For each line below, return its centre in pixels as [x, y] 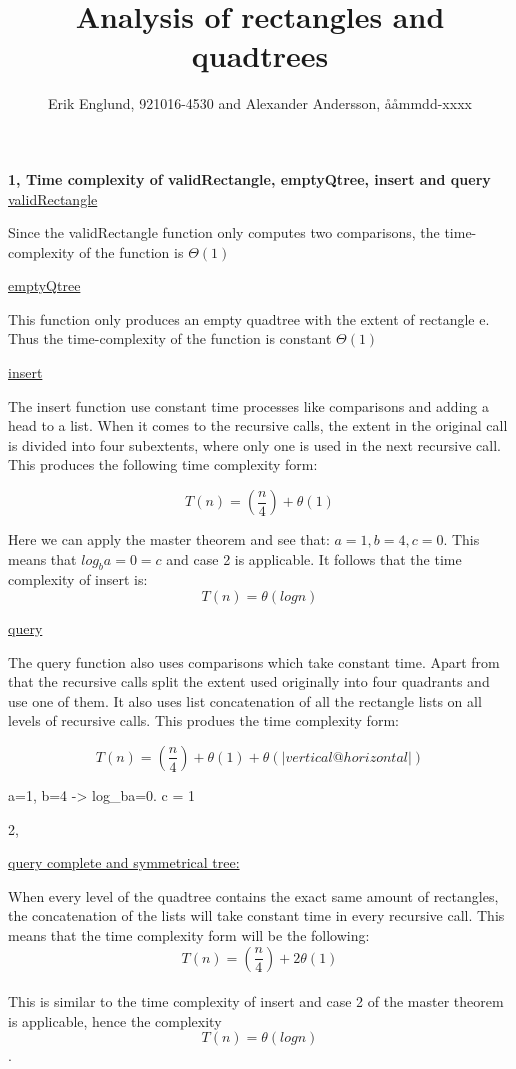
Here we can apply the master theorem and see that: [169, 539]
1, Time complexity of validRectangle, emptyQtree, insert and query [249, 178]
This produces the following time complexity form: [163, 464]
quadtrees [260, 55]
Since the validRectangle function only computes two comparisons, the [224, 232]
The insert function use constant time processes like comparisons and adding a [248, 405]
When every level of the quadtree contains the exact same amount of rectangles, [253, 895]
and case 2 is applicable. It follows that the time [314, 558]
